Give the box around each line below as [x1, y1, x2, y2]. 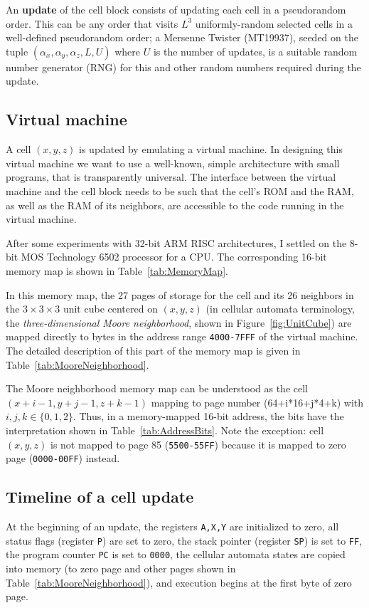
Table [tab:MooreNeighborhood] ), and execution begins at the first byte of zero [6, 575, 352, 589]
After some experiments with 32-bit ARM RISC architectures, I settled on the [6, 235, 347, 250]
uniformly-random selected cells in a [195, 16, 353, 31]
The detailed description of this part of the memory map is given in [6, 342, 301, 357]
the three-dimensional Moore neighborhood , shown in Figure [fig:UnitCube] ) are [6, 315, 352, 330]
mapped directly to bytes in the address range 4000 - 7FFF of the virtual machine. [6, 329, 358, 344]
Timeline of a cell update [6, 486, 194, 508]
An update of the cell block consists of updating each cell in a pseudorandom [6, 2, 346, 16]
